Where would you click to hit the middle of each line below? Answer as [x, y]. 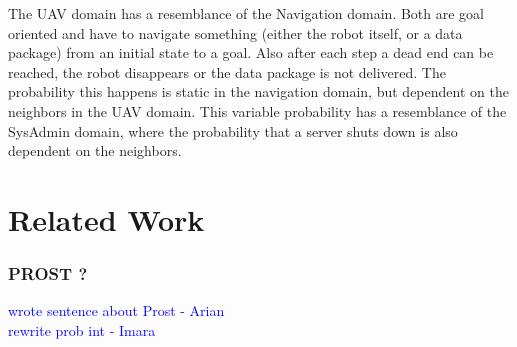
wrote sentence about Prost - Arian [116, 310]
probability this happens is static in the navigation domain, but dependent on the [258, 91]
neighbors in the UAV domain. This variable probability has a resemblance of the [257, 110]
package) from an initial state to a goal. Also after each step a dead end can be [251, 52]
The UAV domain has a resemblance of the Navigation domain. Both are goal [246, 13]
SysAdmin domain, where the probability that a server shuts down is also [233, 130]
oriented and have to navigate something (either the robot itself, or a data [235, 32]
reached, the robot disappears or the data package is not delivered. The [227, 71]
